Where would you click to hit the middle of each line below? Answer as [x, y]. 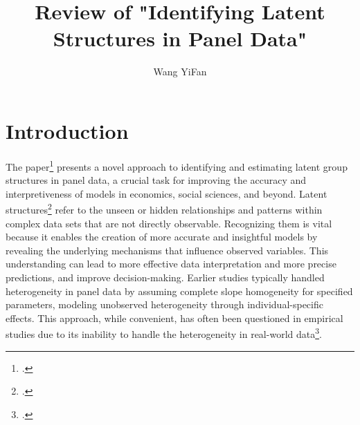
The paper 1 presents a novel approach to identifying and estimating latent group [177, 165]
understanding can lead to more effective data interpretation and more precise [171, 264]
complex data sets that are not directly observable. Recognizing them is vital [169, 223]
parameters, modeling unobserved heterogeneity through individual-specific [164, 304]
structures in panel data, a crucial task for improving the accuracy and [156, 180]
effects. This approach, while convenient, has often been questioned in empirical [174, 318]
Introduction [67, 130]
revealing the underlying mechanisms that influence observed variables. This [167, 250]
